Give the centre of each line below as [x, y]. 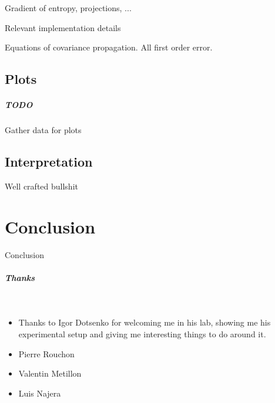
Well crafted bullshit [41, 186]
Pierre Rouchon [46, 353]
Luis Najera [40, 393]
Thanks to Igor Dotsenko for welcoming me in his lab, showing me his [145, 322]
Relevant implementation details [63, 27]
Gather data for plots [43, 130]
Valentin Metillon [50, 373]
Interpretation [49, 162]
